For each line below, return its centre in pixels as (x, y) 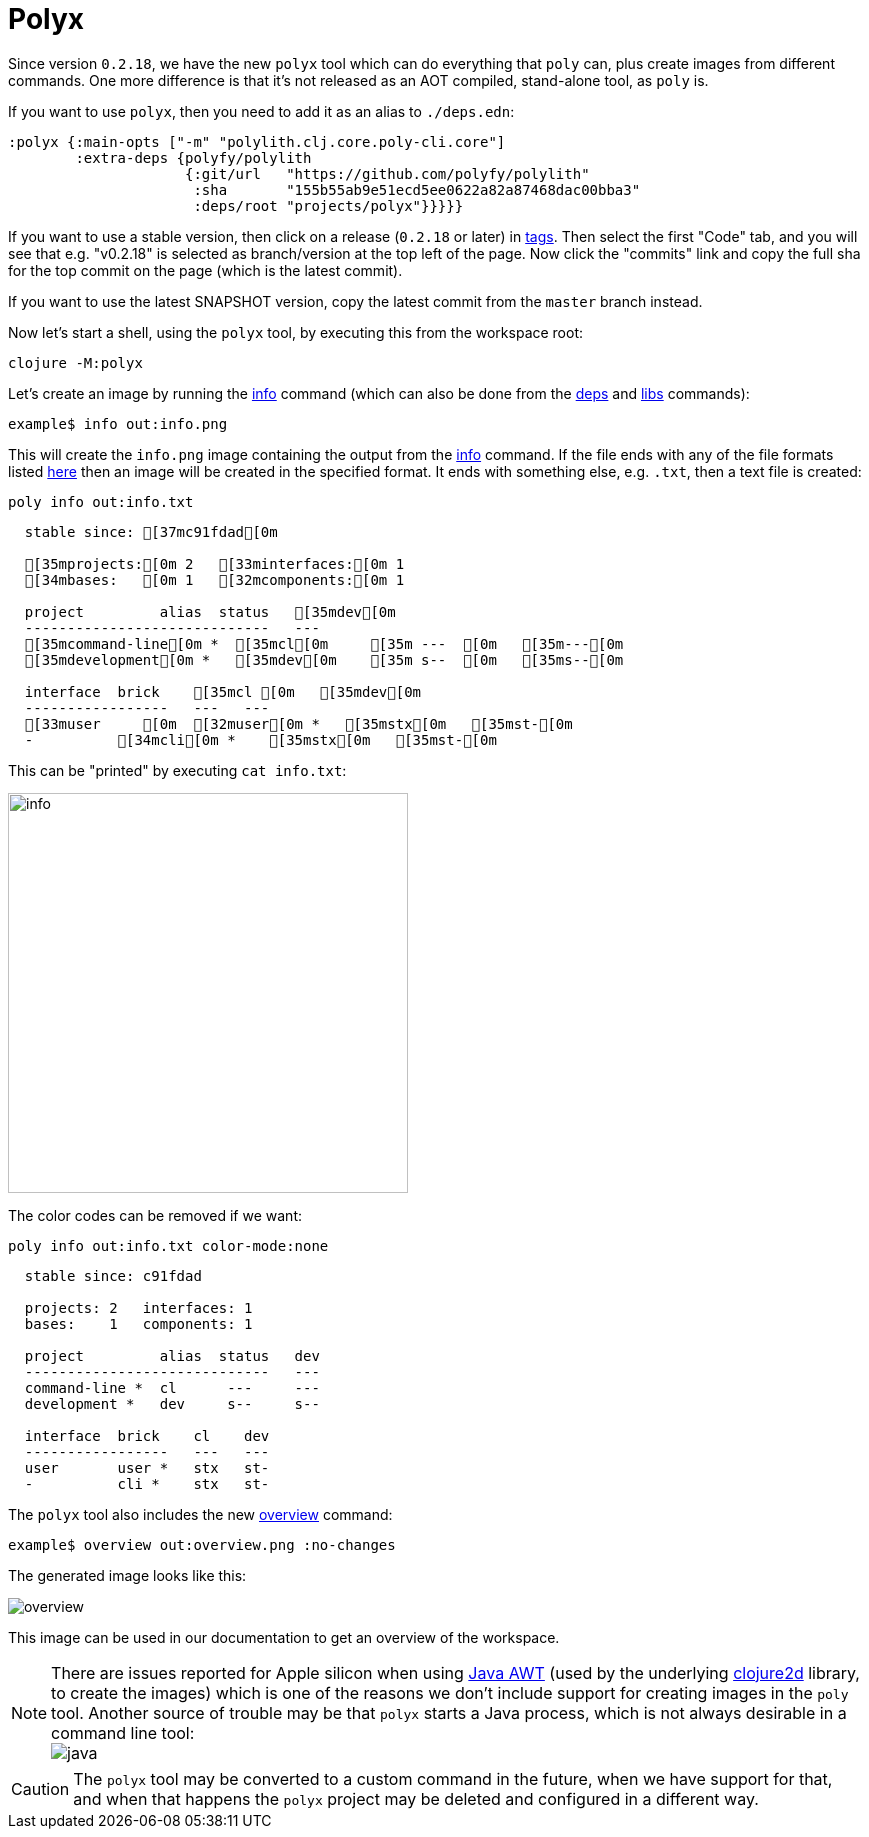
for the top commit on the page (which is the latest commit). (205, 270)
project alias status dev (172, 1355)
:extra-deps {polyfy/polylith (193, 157)
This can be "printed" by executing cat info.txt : (177, 770)
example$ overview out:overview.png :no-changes (202, 1544)
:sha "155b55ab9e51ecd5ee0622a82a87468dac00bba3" (417, 189)
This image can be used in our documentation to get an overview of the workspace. (284, 1637)
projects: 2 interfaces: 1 (138, 1307)
